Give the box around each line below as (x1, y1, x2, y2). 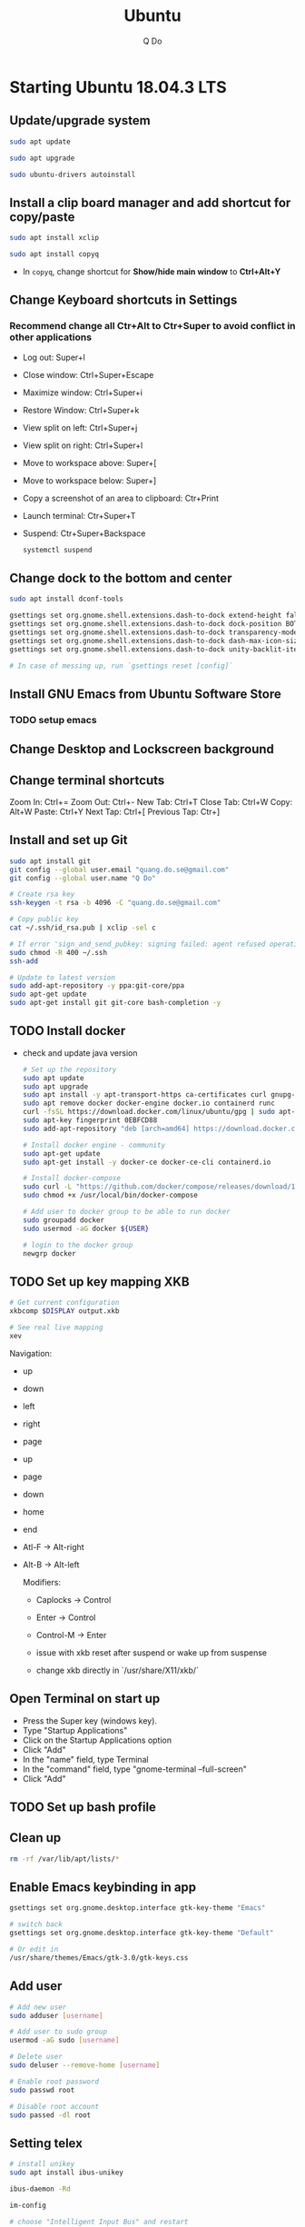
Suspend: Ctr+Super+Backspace (22, 528, 146, 539)
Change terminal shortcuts (9, 772, 165, 788)
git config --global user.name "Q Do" (9, 873, 156, 882)
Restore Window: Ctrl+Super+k (22, 404, 140, 415)
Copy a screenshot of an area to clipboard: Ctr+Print (22, 492, 220, 503)
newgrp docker (22, 1248, 76, 1258)
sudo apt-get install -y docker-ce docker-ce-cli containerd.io (22, 1158, 271, 1167)
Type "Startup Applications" (22, 1725, 128, 1735)
